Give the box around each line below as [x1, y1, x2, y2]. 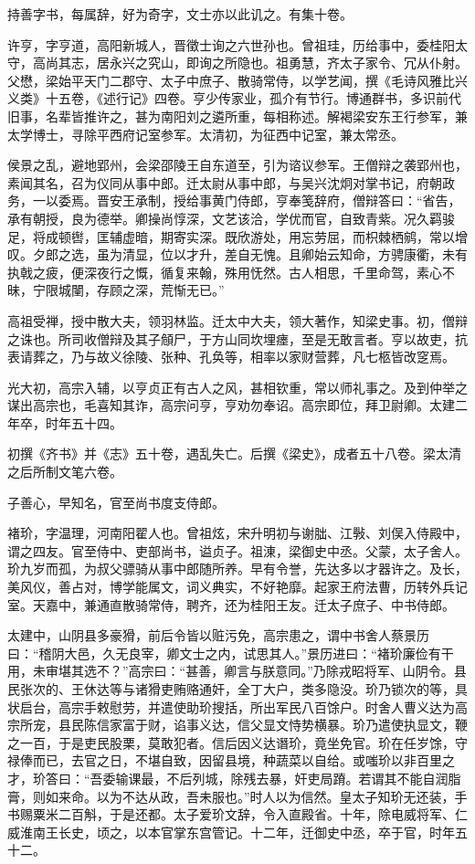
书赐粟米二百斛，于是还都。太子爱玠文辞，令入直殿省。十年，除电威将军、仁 [7, 805, 468, 824]
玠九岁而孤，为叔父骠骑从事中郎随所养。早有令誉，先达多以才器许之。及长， [7, 559, 468, 578]
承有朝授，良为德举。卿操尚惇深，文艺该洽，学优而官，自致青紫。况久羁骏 [7, 208, 455, 227]
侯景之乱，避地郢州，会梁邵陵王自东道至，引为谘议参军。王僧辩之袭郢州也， [7, 155, 468, 174]
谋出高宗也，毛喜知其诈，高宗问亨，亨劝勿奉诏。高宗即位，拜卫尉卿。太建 [7, 395, 455, 415]
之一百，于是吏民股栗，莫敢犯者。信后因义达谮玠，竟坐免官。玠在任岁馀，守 [7, 732, 468, 752]
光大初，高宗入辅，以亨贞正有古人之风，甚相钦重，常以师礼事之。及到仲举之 [7, 377, 468, 396]
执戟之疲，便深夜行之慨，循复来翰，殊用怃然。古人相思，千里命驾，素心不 [7, 262, 455, 281]
